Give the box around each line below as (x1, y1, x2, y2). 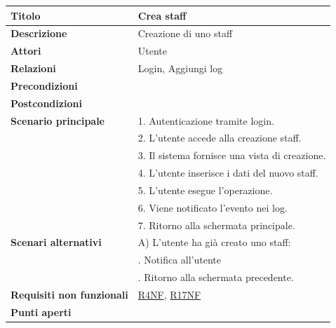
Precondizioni (11, 78, 78, 93)
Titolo (11, 8, 41, 22)
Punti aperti (11, 304, 72, 319)
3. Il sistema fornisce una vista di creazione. (137, 148, 326, 163)
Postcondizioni (11, 95, 82, 110)
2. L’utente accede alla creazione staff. (137, 130, 302, 145)
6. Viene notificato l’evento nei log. (137, 200, 288, 214)
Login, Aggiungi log (137, 61, 223, 76)
